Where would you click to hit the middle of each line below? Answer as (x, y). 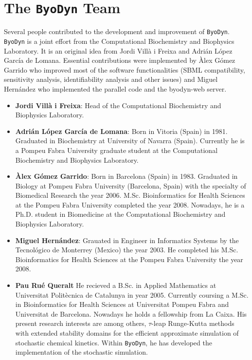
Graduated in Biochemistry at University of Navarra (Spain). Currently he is (130, 141)
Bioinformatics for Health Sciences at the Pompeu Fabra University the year (129, 259)
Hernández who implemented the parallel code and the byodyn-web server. (115, 88)
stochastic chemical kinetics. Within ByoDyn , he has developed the (114, 342)
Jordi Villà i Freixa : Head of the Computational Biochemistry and (118, 105)
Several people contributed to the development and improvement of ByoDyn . (117, 31)
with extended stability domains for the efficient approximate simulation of (127, 333)
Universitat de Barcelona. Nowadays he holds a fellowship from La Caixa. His (131, 313)
